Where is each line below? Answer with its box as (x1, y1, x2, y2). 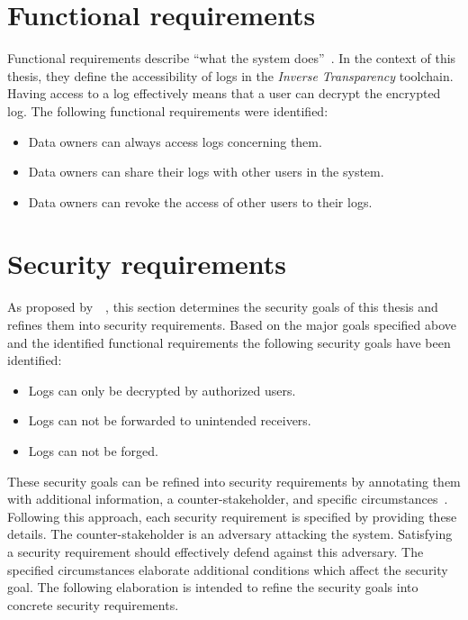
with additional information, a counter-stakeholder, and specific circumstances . (7, 489, 448, 508)
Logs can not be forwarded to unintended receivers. (28, 411, 311, 430)
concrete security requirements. (7, 595, 179, 614)
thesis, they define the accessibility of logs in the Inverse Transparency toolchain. (7, 66, 454, 85)
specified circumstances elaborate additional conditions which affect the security (7, 560, 448, 579)
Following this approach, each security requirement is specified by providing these (7, 506, 457, 525)
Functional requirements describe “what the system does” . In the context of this (7, 49, 456, 68)
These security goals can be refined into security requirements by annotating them (7, 471, 461, 490)
